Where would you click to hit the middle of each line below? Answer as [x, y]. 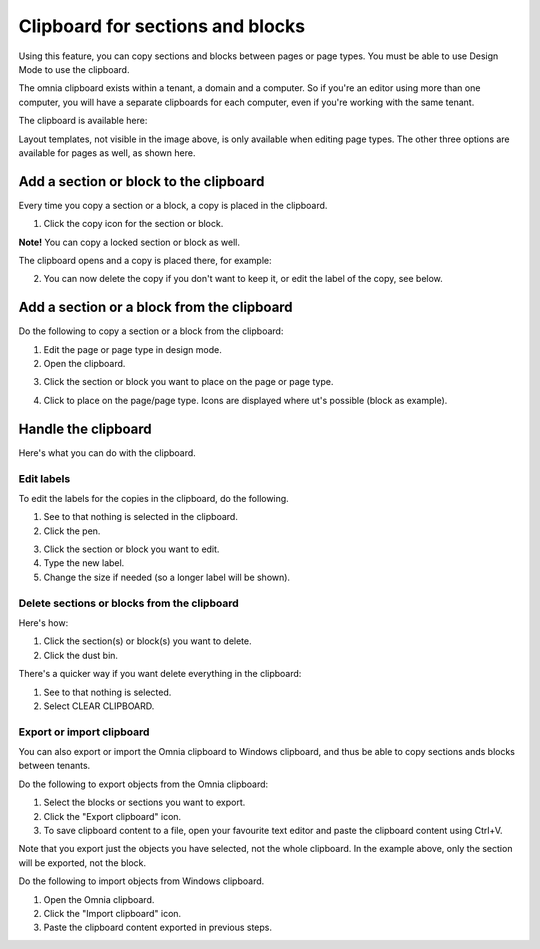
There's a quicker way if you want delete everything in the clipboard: [160, 674]
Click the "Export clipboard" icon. [112, 816]
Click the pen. [72, 531]
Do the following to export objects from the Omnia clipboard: [143, 784]
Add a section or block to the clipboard [141, 181]
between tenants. [54, 766]
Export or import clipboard [84, 732]
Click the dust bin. [81, 655]
